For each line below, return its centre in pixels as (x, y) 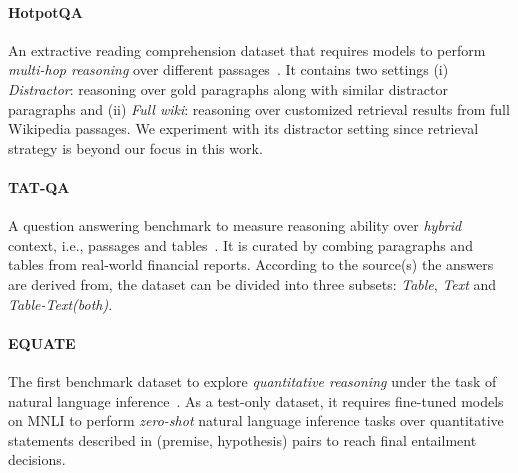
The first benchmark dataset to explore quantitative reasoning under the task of (252, 380)
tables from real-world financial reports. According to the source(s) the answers (251, 264)
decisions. (37, 459)
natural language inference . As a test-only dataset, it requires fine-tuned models (256, 400)
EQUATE (42, 342)
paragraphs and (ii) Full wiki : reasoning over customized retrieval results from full (259, 108)
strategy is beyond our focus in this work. (135, 147)
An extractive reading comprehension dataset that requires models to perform (247, 49)
